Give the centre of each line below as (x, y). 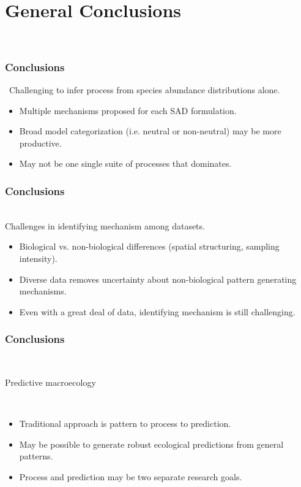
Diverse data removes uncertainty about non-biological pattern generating (158, 279)
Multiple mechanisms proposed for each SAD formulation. (128, 110)
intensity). (38, 258)
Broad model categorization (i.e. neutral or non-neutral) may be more (150, 131)
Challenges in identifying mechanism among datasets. (105, 225)
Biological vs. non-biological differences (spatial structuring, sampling (149, 246)
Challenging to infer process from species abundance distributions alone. (144, 89)
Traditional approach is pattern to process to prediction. (125, 424)
